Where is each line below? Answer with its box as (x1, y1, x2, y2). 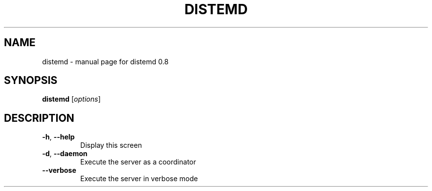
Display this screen (80, 141, 142, 150)
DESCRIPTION (4, 111, 74, 124)
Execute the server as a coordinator (80, 158, 196, 166)
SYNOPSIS (4, 74, 58, 87)
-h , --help (42, 133, 75, 141)
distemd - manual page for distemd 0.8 (42, 57, 169, 66)
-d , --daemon (42, 149, 88, 158)
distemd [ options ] (42, 95, 101, 104)
